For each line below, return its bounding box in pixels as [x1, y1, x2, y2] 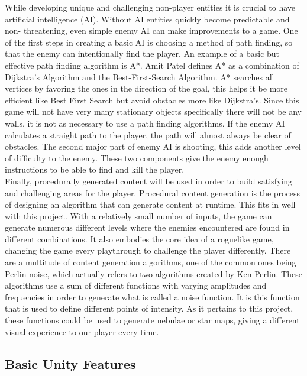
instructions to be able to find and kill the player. [5, 163, 185, 176]
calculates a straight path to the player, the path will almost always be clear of [5, 128, 291, 141]
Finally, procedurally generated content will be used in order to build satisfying [5, 174, 293, 187]
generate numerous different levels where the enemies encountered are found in [5, 221, 290, 234]
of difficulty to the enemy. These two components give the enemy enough [5, 151, 269, 164]
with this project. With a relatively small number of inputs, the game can [5, 209, 272, 222]
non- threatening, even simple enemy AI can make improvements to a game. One [5, 24, 298, 37]
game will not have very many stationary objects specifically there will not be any [5, 105, 302, 118]
